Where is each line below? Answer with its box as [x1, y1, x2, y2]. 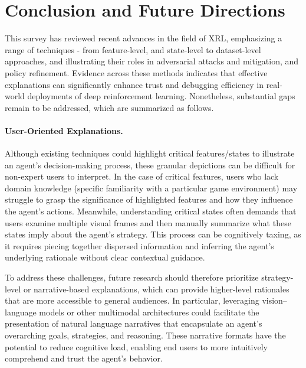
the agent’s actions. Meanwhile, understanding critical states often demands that [5, 205, 297, 217]
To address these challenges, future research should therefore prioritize [5, 271, 259, 284]
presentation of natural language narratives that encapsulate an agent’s [5, 317, 262, 330]
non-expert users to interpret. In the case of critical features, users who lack [5, 170, 279, 183]
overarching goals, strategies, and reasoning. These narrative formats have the [5, 328, 286, 341]
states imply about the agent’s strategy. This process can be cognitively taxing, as [5, 228, 301, 240]
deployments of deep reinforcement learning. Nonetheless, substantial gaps [27, 90, 295, 102]
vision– [262, 294, 287, 307]
